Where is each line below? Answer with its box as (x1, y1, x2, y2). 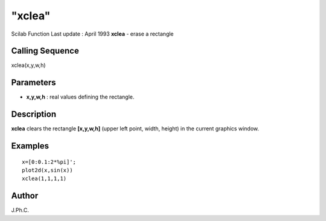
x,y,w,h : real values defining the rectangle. (26, 94, 135, 101)
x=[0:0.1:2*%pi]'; (22, 158, 77, 165)
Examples (11, 141, 50, 151)
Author (11, 191, 39, 201)
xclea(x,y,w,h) (11, 62, 46, 69)
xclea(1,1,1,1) (22, 175, 67, 182)
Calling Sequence (11, 46, 80, 56)
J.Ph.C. (11, 207, 30, 214)
